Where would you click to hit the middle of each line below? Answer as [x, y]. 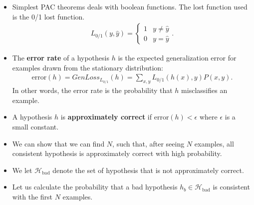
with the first [32, 196]
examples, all [214, 143]
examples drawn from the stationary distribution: [88, 67]
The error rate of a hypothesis [61, 58]
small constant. [35, 127]
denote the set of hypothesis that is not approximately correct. [148, 170]
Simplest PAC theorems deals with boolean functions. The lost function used [130, 6]
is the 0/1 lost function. [48, 16]
